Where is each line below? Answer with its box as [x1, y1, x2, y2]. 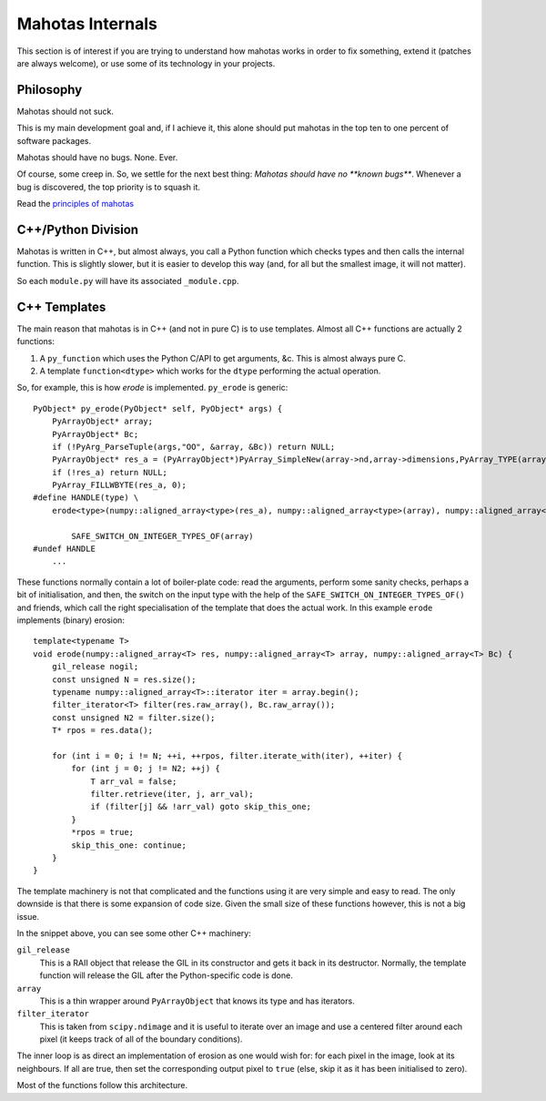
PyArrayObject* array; [51, 416, 154, 427]
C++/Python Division [16, 222, 139, 237]
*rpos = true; [71, 827, 135, 838]
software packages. [16, 135, 92, 146]
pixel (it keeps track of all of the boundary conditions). [39, 1034, 243, 1045]
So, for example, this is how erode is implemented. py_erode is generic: [16, 382, 288, 393]
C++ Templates [16, 299, 106, 314]
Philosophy [16, 82, 83, 97]
